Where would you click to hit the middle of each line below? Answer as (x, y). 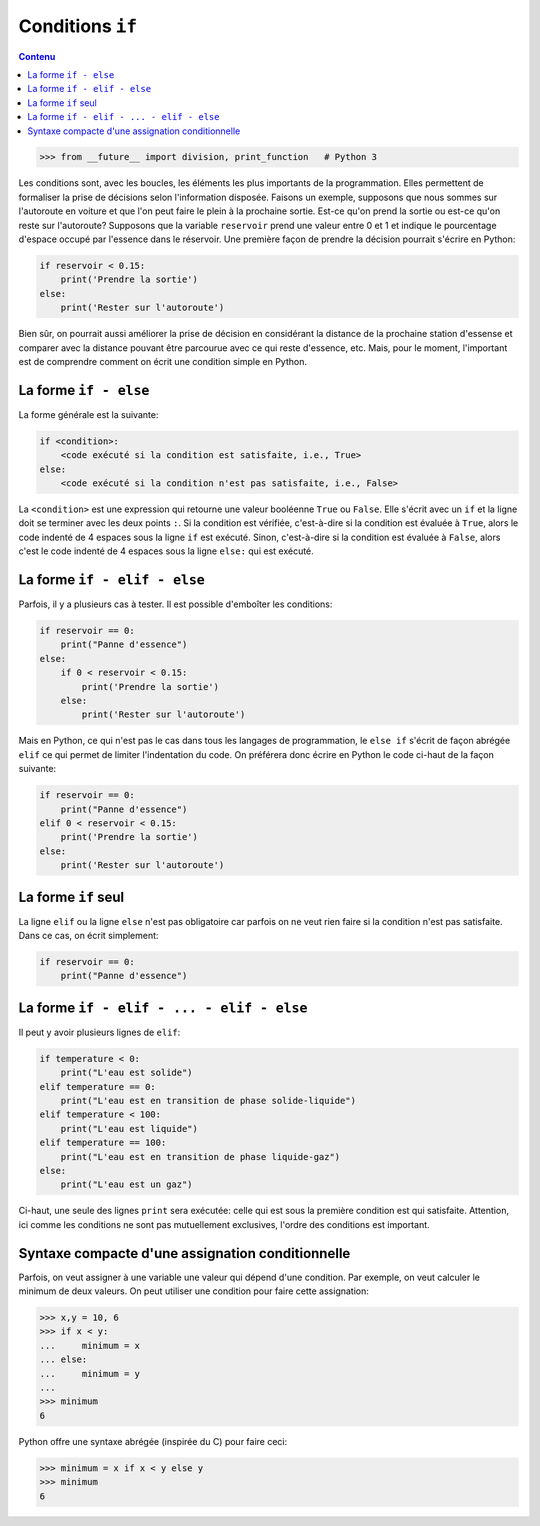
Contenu (37, 56)
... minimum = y (89, 1373)
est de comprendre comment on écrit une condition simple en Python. (163, 361)
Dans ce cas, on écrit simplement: (88, 935)
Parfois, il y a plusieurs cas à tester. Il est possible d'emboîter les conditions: (175, 604)
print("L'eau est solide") (127, 1073)
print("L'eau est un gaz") (127, 1184)
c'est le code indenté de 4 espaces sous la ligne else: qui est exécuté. (166, 551)
